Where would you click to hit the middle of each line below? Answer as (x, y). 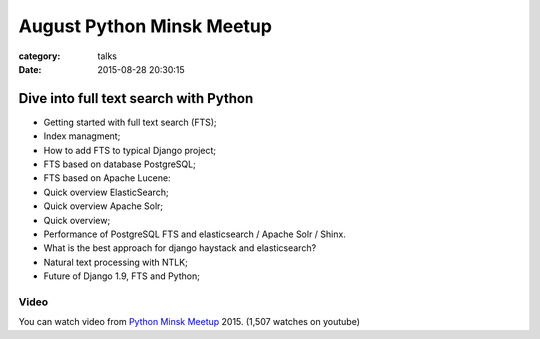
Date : (30, 69)
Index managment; (82, 136)
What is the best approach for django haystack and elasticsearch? (180, 248)
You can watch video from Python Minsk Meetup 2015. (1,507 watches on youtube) (189, 322)
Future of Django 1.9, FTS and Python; (121, 276)
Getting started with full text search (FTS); (130, 122)
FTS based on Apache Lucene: (107, 178)
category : (39, 56)
